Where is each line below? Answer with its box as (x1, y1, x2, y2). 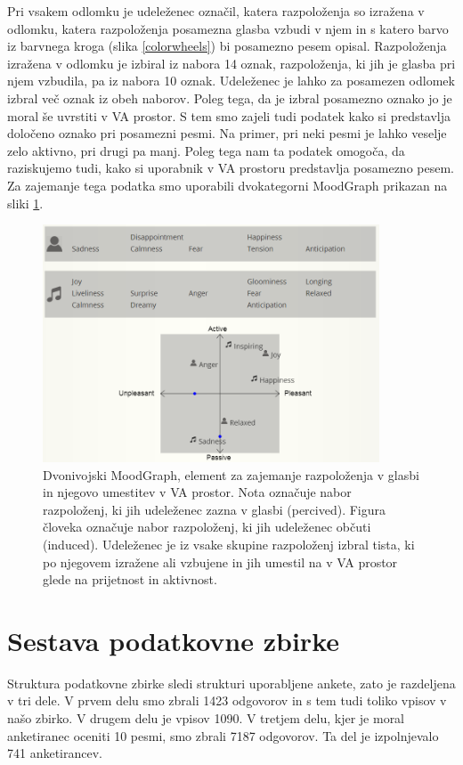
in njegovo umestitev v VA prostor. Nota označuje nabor (43, 483, 352, 501)
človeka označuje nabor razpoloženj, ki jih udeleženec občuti (43, 517, 371, 536)
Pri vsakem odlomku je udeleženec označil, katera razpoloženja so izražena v (7, 2, 425, 20)
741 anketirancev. (7, 744, 102, 762)
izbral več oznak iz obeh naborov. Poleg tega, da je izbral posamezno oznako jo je (7, 88, 452, 107)
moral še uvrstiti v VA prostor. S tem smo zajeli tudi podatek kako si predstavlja (7, 106, 451, 125)
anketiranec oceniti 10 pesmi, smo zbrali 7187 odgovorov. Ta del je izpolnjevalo (7, 726, 439, 745)
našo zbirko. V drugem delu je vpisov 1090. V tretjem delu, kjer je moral (7, 709, 405, 728)
